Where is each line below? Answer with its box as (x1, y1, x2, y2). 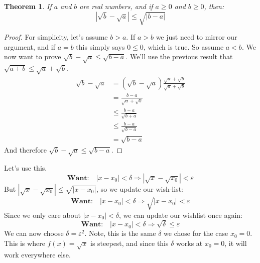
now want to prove (4, 51, 61, 62)
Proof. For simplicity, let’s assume (4, 32, 108, 42)
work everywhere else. (4, 249, 71, 259)
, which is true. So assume (143, 41, 224, 52)
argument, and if (4, 41, 55, 52)
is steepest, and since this (90, 237, 169, 248)
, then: (204, 1, 224, 11)
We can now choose (4, 228, 64, 238)
